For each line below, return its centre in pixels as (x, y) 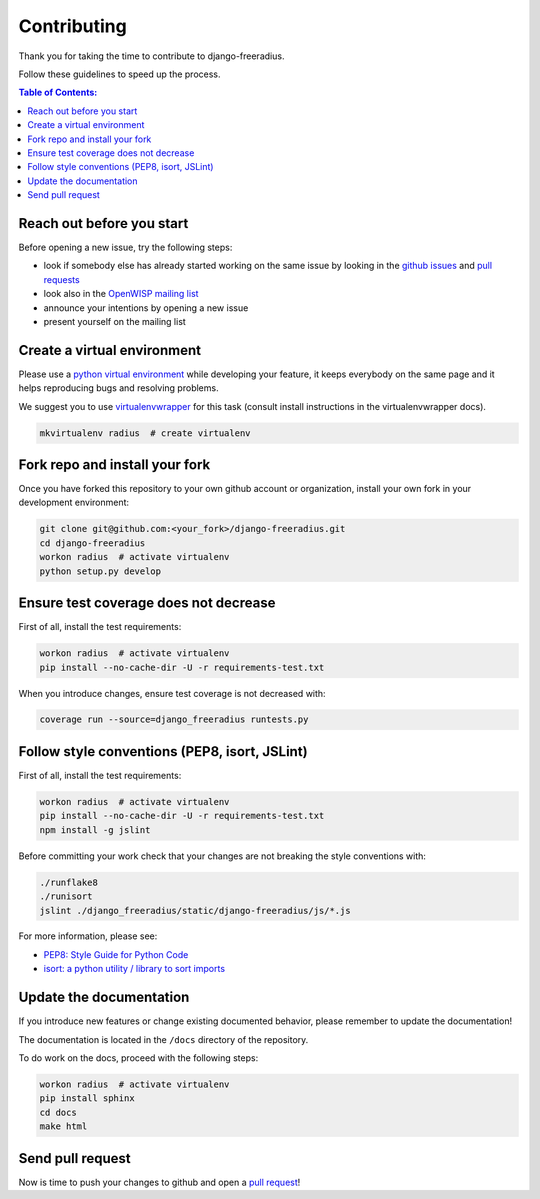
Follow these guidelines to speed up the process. (119, 74)
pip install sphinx (87, 1098)
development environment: (74, 502)
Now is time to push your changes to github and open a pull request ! (159, 1182)
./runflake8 (69, 882)
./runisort (66, 896)
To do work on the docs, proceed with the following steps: (138, 1057)
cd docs (58, 1112)
